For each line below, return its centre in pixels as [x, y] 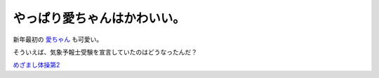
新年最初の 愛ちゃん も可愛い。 [58, 39]
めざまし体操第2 [36, 65]
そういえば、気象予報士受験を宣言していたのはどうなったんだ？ [105, 52]
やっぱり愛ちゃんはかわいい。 [99, 18]
